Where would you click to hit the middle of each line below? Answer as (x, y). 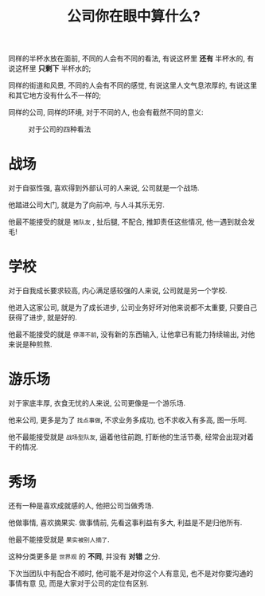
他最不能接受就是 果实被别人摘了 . (59, 539)
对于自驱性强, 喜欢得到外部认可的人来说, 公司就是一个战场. (104, 188)
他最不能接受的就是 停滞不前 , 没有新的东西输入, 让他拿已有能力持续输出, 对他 (132, 335)
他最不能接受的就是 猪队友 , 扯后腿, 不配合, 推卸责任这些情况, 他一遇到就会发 (132, 222)
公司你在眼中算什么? (134, 16)
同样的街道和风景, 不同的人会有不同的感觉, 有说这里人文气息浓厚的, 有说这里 (132, 85)
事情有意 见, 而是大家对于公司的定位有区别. (78, 583)
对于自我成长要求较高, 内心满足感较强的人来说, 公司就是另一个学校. (118, 291)
